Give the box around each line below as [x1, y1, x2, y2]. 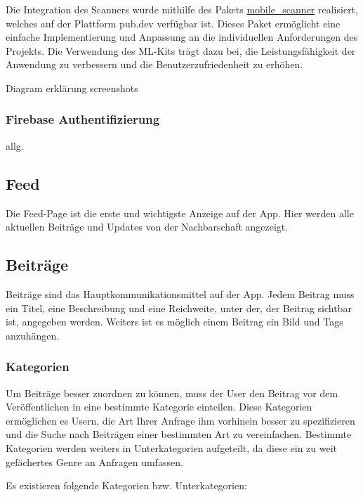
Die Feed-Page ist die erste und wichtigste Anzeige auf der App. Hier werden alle [6, 205, 354, 220]
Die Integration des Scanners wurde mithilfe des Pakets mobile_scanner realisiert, [6, 2, 358, 16]
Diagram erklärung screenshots [6, 80, 138, 95]
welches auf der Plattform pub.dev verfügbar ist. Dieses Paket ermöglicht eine [6, 15, 341, 30]
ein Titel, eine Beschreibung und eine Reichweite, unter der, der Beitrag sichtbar [6, 300, 352, 315]
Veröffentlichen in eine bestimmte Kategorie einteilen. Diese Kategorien [6, 399, 312, 414]
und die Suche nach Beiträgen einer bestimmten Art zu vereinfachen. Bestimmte [6, 427, 352, 441]
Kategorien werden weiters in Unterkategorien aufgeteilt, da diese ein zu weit [6, 440, 338, 455]
